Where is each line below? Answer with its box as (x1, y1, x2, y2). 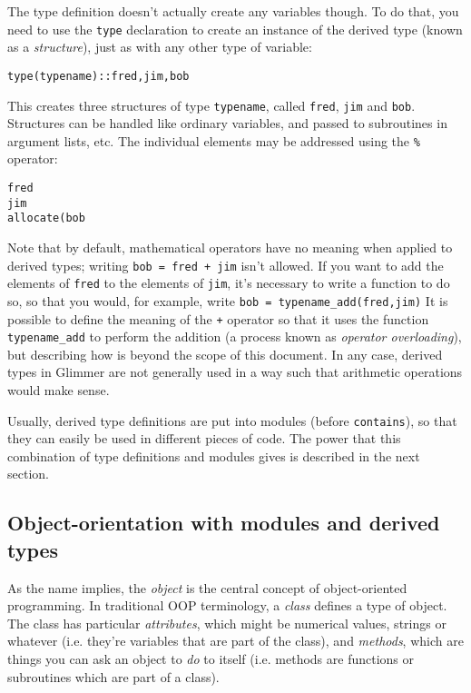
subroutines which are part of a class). (7, 667, 220, 686)
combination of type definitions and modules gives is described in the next (7, 446, 420, 465)
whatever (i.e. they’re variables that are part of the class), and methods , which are (7, 631, 464, 650)
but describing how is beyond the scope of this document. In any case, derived (7, 344, 443, 363)
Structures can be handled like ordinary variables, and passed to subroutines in (7, 114, 447, 133)
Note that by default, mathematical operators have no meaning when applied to (7, 237, 453, 256)
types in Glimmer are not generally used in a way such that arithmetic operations (7, 362, 463, 381)
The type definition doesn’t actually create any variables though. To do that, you (7, 2, 459, 20)
